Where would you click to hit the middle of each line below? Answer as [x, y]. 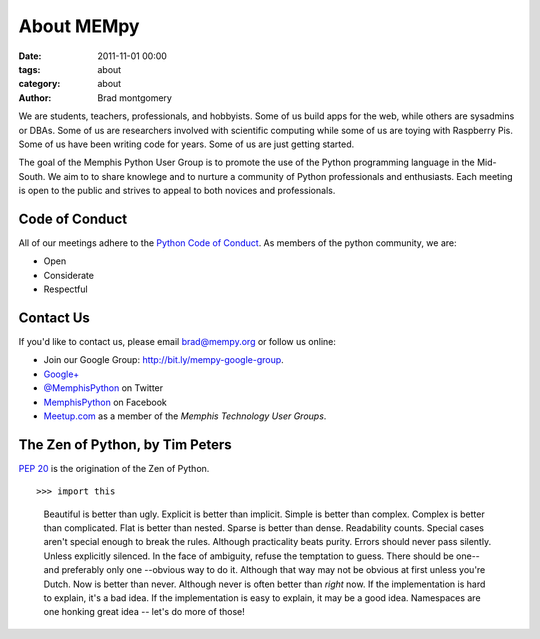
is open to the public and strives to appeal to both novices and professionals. [177, 191]
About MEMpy [79, 26]
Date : [30, 56]
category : [39, 84]
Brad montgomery [134, 97]
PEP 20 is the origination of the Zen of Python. [114, 468]
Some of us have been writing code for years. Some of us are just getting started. [186, 144]
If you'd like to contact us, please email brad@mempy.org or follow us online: [177, 342]
